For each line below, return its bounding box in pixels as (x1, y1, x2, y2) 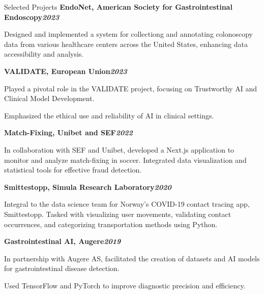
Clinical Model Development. (4, 93, 95, 104)
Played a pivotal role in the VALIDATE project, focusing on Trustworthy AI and (4, 83, 257, 93)
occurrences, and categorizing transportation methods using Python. (4, 218, 218, 229)
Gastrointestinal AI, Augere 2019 (4, 236, 121, 247)
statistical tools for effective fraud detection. (4, 164, 142, 175)
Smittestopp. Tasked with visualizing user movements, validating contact (4, 208, 231, 219)
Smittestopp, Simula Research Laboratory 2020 (4, 181, 171, 192)
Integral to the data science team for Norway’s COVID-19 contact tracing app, (4, 199, 250, 209)
